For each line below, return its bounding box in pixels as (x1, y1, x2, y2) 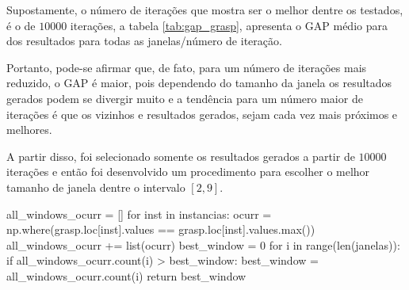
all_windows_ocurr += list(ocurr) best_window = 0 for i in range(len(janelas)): (6, 236, 400, 253)
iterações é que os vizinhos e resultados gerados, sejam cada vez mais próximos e (6, 105, 398, 122)
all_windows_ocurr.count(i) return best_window (6, 267, 247, 284)
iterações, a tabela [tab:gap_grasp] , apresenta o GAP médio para (70, 17, 388, 33)
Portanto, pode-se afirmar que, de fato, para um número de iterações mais (6, 59, 367, 75)
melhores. (6, 121, 52, 138)
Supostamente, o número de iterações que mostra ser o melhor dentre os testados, (6, 2, 403, 17)
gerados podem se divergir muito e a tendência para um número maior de (6, 90, 363, 106)
